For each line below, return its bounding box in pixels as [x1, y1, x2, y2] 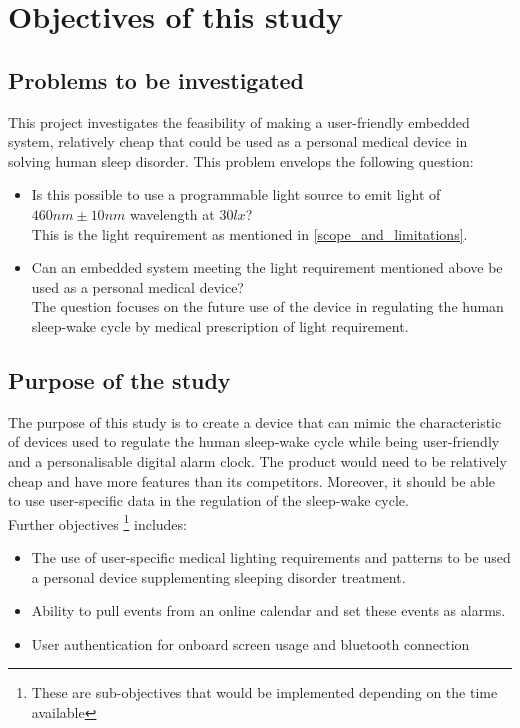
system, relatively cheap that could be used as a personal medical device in [8, 131, 468, 152]
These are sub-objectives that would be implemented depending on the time [31, 682, 498, 703]
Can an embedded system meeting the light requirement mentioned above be [31, 257, 503, 278]
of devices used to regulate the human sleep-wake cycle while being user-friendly [8, 431, 500, 452]
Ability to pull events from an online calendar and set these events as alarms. [31, 600, 506, 621]
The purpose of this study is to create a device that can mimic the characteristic [8, 411, 502, 432]
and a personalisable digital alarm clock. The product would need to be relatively [8, 450, 507, 471]
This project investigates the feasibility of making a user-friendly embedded [8, 111, 470, 132]
